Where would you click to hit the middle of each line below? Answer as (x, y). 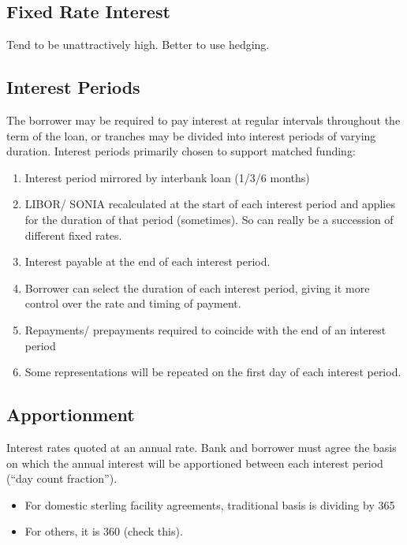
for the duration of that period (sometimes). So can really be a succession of (209, 219)
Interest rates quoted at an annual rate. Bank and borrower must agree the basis (202, 447)
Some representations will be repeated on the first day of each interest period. (213, 372)
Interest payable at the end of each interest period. (147, 261)
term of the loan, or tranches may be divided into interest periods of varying (191, 135)
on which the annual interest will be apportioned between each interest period (195, 463)
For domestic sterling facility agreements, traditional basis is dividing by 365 (210, 504)
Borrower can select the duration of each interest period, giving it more (197, 287)
